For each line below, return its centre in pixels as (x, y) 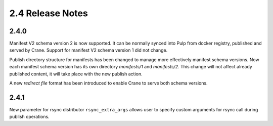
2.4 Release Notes (49, 13)
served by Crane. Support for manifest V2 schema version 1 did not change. (88, 50)
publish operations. (30, 117)
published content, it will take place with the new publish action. (76, 74)
